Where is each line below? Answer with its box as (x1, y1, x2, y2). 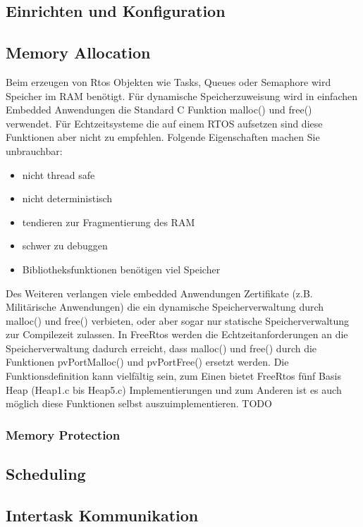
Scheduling (6, 463, 86, 485)
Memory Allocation (6, 42, 151, 63)
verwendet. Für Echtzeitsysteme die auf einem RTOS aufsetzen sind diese (6, 116, 323, 130)
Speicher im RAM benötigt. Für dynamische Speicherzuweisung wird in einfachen (6, 88, 357, 103)
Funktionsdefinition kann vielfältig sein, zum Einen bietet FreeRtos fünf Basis (6, 368, 341, 383)
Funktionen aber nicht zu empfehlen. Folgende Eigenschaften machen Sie (6, 130, 320, 144)
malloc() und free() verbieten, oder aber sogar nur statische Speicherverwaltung (6, 313, 350, 328)
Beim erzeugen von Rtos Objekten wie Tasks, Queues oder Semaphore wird (6, 74, 331, 89)
